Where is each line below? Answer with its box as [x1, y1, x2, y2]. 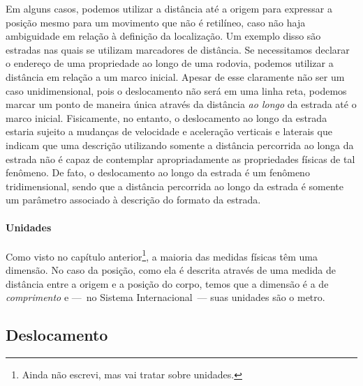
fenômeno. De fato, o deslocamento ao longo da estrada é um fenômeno [6, 165, 310, 180]
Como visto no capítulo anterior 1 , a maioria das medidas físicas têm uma [6, 247, 318, 263]
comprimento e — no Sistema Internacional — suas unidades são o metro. [6, 290, 325, 304]
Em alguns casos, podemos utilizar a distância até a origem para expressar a [6, 1, 332, 15]
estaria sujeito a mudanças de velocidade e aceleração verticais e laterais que [6, 124, 332, 139]
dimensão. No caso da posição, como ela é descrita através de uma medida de [6, 262, 336, 277]
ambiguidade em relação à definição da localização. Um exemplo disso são [6, 29, 321, 43]
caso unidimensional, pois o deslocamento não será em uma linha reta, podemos [6, 83, 347, 98]
